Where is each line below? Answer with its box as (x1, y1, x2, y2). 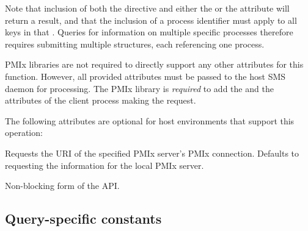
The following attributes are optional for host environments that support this (5, 114, 295, 127)
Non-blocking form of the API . (5, 179, 120, 192)
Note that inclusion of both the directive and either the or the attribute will (5, 2, 290, 14)
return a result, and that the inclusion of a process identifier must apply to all (5, 13, 297, 26)
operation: (5, 126, 43, 139)
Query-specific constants (5, 209, 162, 228)
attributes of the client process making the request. (5, 94, 196, 107)
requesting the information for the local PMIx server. (5, 158, 204, 171)
